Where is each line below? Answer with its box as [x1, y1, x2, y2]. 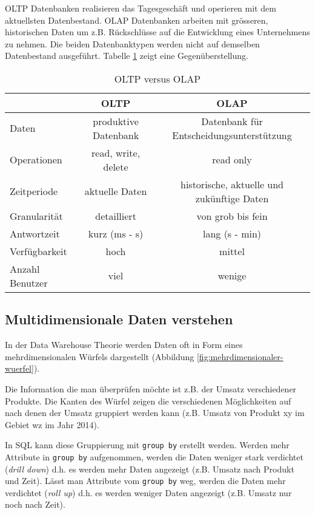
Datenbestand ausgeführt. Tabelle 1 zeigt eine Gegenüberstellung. [5, 49, 248, 62]
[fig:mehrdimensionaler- [196, 350, 283, 363]
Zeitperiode [10, 184, 58, 199]
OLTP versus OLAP [114, 71, 201, 86]
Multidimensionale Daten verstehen [5, 310, 233, 329]
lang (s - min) [202, 226, 262, 240]
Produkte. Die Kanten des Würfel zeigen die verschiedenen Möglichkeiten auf [5, 394, 291, 407]
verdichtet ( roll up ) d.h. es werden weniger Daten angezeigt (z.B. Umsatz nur [5, 486, 292, 499]
